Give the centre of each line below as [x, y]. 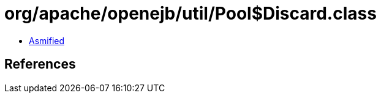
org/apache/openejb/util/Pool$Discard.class [190, 13]
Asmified [47, 40]
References [40, 64]
